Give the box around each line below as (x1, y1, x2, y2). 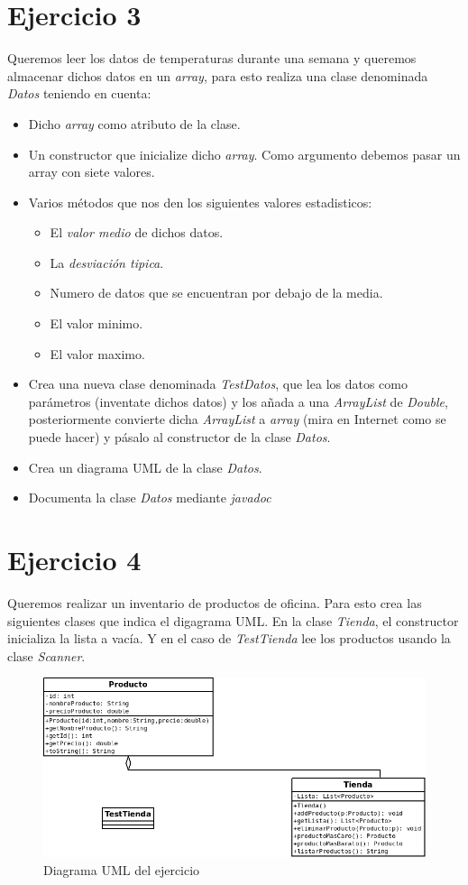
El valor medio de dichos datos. (50, 223, 224, 242)
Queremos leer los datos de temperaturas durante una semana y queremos (7, 49, 417, 68)
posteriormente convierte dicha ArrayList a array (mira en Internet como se (28, 410, 446, 429)
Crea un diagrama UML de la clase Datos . (28, 457, 262, 476)
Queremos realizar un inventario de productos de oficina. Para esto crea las (7, 593, 422, 612)
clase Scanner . (7, 646, 86, 665)
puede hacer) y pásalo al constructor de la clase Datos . (28, 428, 331, 447)
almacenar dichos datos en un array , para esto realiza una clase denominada (7, 66, 428, 85)
